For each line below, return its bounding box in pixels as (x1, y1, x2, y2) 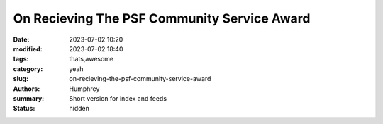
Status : (13, 104, 35, 113)
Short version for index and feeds (69, 94, 167, 102)
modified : (13, 44, 43, 53)
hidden (69, 104, 90, 113)
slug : (13, 75, 28, 83)
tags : (13, 55, 29, 63)
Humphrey (69, 85, 100, 93)
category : (13, 64, 43, 73)
